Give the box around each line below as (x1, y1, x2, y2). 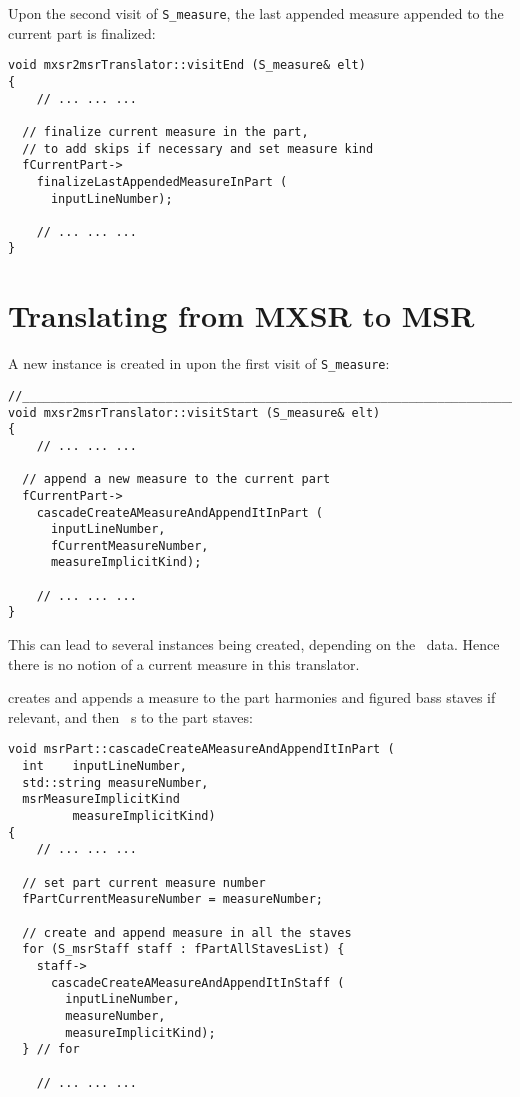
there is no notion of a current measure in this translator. (8, 653, 360, 674)
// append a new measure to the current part (22, 472, 331, 487)
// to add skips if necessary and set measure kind (22, 141, 374, 156)
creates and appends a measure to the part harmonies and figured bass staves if (8, 687, 496, 708)
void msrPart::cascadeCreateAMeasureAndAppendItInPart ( (8, 742, 395, 757)
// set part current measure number (22, 875, 266, 890)
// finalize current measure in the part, (22, 124, 309, 139)
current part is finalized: (8, 22, 156, 43)
